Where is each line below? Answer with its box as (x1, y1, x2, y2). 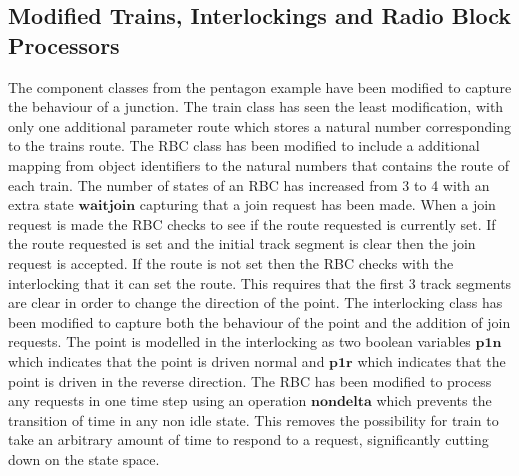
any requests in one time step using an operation (8, 390, 307, 411)
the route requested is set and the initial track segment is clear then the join (8, 233, 476, 254)
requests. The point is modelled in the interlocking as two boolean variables (8, 331, 471, 352)
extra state (8, 194, 74, 215)
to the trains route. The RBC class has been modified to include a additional (8, 135, 480, 156)
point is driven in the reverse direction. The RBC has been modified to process (8, 370, 492, 391)
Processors (8, 29, 120, 60)
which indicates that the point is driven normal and (8, 350, 325, 371)
